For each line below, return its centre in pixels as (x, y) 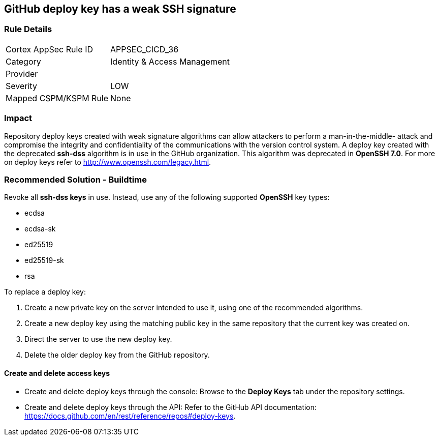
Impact (18, 118)
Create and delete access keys (57, 373)
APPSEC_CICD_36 (145, 49)
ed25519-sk (44, 260)
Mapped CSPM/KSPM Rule (57, 98)
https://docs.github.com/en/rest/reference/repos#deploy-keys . (130, 416)
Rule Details (28, 29)
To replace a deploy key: (45, 292)
